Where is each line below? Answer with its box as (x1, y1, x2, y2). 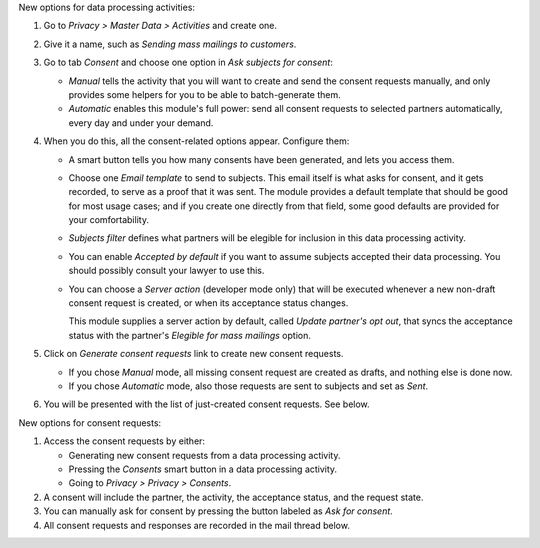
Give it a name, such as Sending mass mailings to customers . (43, 38, 297, 50)
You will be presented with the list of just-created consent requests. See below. (43, 398, 370, 410)
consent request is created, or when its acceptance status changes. (68, 297, 349, 309)
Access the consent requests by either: (43, 435, 205, 447)
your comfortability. (68, 214, 150, 226)
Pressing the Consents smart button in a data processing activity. (68, 463, 338, 475)
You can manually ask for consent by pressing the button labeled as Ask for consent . (43, 505, 394, 517)
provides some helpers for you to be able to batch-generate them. (68, 88, 341, 100)
